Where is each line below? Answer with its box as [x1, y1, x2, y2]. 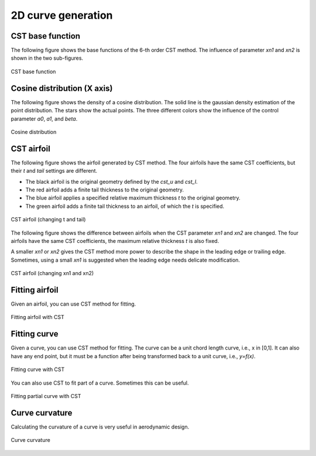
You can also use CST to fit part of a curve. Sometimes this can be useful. [11, 379, 190, 386]
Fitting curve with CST [11, 366, 65, 373]
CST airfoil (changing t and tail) [11, 216, 86, 223]
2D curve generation [11, 9, 114, 22]
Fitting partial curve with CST [11, 392, 81, 399]
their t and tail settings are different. [11, 167, 98, 174]
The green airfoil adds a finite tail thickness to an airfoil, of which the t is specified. [25, 203, 225, 210]
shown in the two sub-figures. [11, 54, 84, 61]
